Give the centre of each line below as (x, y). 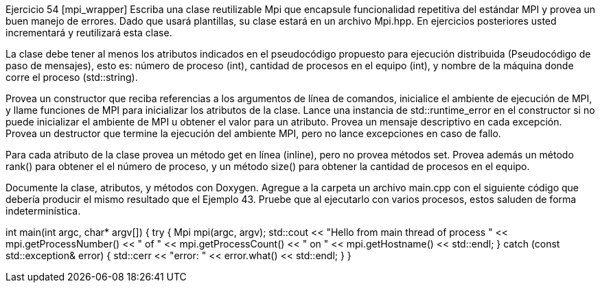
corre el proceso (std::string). (72, 77)
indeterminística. (43, 211)
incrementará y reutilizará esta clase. (89, 33)
